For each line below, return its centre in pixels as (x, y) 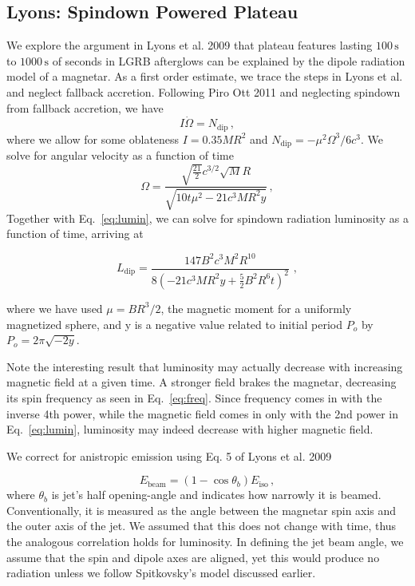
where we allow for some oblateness (93, 139)
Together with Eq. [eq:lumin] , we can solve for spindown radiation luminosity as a (207, 218)
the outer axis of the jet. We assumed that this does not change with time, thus (202, 526)
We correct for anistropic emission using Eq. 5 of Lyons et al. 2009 (169, 455)
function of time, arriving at (75, 234)
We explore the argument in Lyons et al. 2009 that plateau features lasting (190, 45)
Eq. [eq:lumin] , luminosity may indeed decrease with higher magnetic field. (190, 429)
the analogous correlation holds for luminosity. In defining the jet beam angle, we (205, 542)
